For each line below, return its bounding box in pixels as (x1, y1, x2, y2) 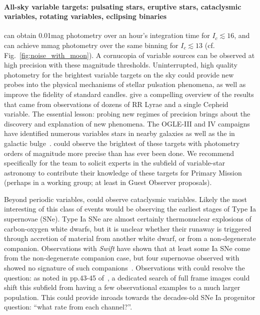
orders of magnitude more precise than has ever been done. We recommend (4, 147, 234, 158)
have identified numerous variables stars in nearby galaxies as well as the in (4, 128, 235, 138)
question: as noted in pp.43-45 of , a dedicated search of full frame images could (4, 272, 250, 282)
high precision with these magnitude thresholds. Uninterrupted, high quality (4, 59, 237, 70)
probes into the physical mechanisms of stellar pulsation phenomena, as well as (4, 79, 246, 89)
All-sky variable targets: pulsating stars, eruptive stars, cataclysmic (4, 1, 241, 11)
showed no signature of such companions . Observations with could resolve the (4, 262, 245, 273)
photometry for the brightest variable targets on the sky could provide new (4, 69, 234, 79)
